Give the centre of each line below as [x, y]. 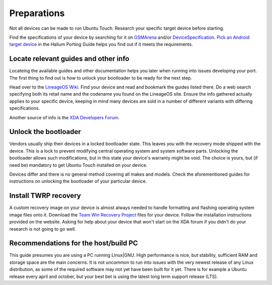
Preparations [37, 13]
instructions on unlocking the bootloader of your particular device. [78, 181]
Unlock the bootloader [45, 132]
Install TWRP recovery [45, 196]
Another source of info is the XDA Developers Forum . [64, 117]
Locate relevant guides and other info [69, 59]
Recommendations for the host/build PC [74, 243]
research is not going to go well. [43, 229]
